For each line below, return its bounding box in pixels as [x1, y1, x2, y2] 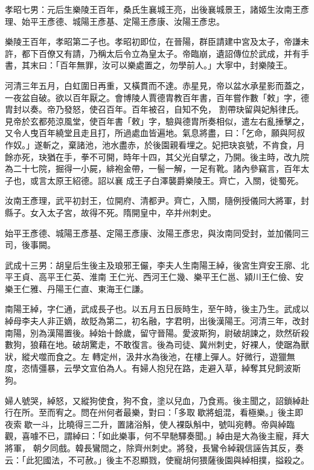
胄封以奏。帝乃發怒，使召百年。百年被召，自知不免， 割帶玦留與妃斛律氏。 [5, 103, 304, 116]
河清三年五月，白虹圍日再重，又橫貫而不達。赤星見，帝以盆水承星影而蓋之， [5, 79, 309, 91]
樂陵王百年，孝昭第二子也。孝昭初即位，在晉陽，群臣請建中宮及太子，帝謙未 [5, 35, 309, 48]
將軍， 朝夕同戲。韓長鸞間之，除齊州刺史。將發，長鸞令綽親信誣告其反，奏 [5, 442, 304, 454]
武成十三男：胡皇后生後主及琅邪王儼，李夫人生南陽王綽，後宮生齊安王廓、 [5, 258, 301, 271]
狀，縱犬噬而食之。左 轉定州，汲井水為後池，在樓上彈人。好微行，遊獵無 [5, 350, 295, 362]
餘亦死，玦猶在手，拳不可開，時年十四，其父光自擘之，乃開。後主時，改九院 [5, 150, 309, 163]
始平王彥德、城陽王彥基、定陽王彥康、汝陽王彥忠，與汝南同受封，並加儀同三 [5, 226, 309, 239]
